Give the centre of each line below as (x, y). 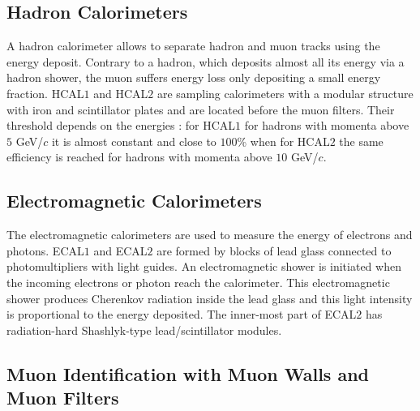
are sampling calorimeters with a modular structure (285, 93)
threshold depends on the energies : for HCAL (121, 125)
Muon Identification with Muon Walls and (188, 373)
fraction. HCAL (45, 93)
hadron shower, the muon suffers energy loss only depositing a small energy (194, 77)
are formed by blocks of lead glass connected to (274, 250)
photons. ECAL (45, 250)
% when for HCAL (283, 141)
